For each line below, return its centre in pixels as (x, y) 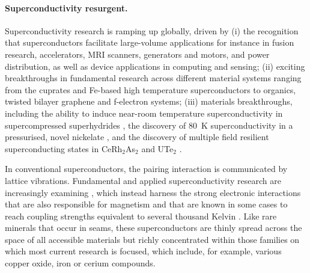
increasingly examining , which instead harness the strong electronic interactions (153, 192)
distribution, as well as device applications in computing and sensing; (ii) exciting (155, 66)
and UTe (157, 148)
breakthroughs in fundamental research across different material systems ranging (153, 78)
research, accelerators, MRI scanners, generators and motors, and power (137, 54)
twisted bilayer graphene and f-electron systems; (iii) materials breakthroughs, (149, 101)
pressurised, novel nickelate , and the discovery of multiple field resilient (137, 137)
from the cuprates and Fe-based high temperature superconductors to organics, (150, 89)
